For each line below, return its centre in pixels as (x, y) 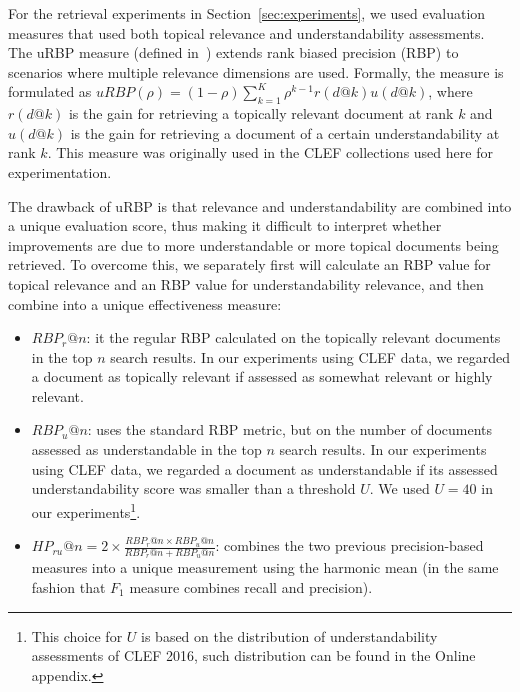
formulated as (50, 91)
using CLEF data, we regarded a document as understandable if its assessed (264, 468)
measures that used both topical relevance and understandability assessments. (246, 32)
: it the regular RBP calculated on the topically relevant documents (293, 337)
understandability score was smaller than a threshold (193, 488)
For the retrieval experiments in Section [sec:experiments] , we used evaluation (247, 13)
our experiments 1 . (86, 510)
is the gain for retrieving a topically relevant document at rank (261, 113)
